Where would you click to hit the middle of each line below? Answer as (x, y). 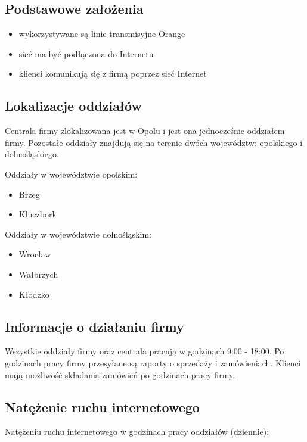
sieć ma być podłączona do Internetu (86, 53)
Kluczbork (38, 214)
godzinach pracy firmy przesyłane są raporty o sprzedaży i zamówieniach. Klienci (153, 362)
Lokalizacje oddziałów (73, 106)
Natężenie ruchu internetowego (102, 407)
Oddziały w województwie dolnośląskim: (78, 234)
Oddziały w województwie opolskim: (71, 174)
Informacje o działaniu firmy (94, 326)
